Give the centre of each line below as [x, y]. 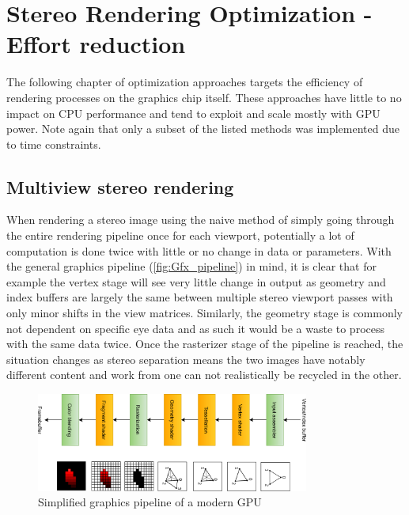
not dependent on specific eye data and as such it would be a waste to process [196, 328]
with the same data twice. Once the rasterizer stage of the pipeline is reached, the [205, 344]
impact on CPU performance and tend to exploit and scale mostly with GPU [193, 113]
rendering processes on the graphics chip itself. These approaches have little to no [204, 97]
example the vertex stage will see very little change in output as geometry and [196, 281]
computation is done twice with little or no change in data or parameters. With [199, 250]
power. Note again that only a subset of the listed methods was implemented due [203, 129]
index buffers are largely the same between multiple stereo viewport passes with [200, 297]
